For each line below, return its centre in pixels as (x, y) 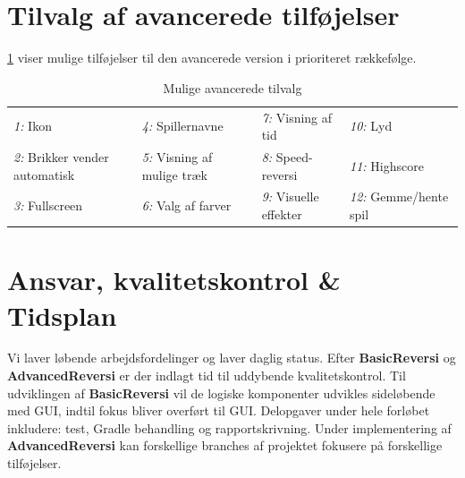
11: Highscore (387, 165)
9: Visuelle (290, 196)
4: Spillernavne (182, 126)
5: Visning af (177, 157)
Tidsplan (62, 315)
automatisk (44, 174)
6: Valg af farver (186, 205)
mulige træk (174, 174)
